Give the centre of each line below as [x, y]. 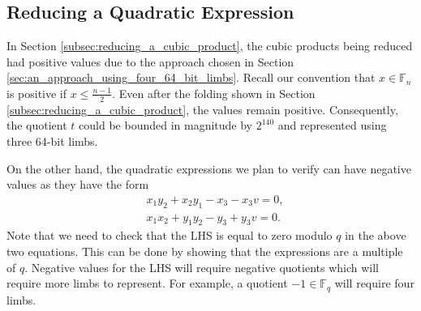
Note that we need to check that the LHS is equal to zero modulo [170, 235]
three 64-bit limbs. [52, 141]
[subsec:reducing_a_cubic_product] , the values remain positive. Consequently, [202, 109]
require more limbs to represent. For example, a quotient [147, 283]
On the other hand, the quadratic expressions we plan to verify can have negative [209, 168]
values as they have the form [78, 184]
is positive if [37, 93]
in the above [376, 235]
